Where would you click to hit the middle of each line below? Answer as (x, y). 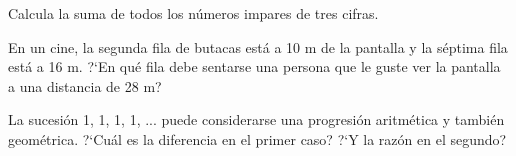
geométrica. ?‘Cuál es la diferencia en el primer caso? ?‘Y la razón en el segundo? (257, 138)
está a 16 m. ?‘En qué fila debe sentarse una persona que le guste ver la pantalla (254, 66)
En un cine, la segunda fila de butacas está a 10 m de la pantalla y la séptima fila (258, 46)
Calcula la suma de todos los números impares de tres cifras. (193, 13)
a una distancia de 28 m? (85, 85)
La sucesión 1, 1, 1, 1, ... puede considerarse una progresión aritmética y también (256, 119)
